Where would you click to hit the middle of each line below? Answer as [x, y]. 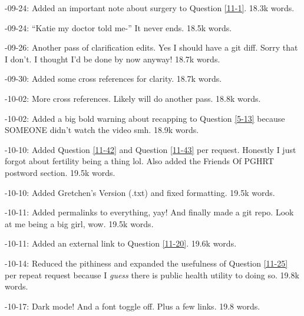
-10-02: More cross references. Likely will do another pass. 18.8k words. [133, 98]
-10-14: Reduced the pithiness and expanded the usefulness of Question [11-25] [146, 263]
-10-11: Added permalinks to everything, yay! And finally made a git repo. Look [149, 212]
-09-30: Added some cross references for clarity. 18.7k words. [113, 79]
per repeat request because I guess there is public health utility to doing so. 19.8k [152, 275]
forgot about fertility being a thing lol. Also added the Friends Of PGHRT [139, 161]
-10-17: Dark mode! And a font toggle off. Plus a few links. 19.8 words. [133, 306]
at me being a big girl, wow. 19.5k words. [79, 223]
